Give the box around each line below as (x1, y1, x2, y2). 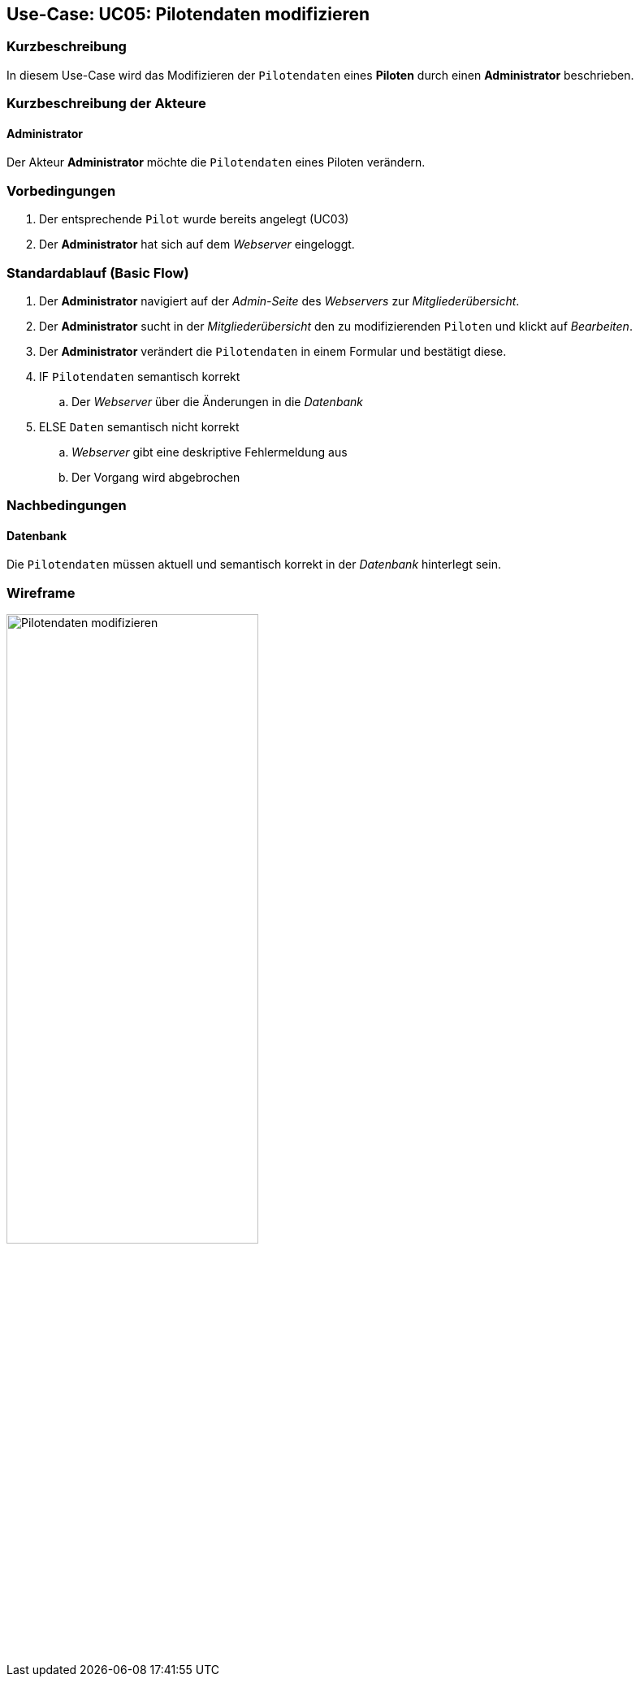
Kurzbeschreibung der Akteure (6, 95, 206, 112)
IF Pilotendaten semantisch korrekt (39, 369, 240, 383)
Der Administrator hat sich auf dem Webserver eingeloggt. (39, 237, 355, 252)
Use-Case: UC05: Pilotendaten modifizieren (6, 4, 370, 24)
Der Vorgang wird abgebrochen (71, 469, 240, 484)
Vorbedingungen (6, 182, 116, 199)
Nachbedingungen (6, 497, 127, 514)
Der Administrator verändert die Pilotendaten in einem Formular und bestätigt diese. (39, 344, 507, 358)
